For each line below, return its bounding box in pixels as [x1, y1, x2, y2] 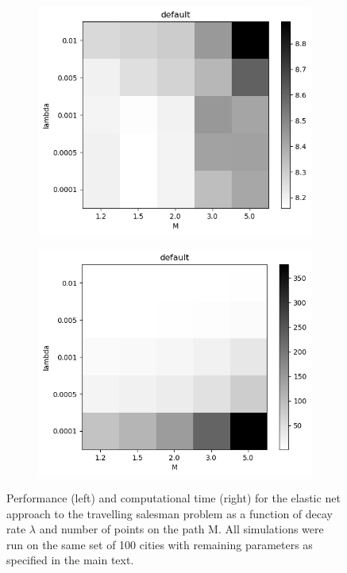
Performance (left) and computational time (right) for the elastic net [6, 490, 341, 506]
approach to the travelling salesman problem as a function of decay [6, 505, 334, 521]
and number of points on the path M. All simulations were [39, 521, 324, 537]
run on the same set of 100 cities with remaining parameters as [6, 536, 313, 552]
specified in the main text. [6, 552, 134, 568]
